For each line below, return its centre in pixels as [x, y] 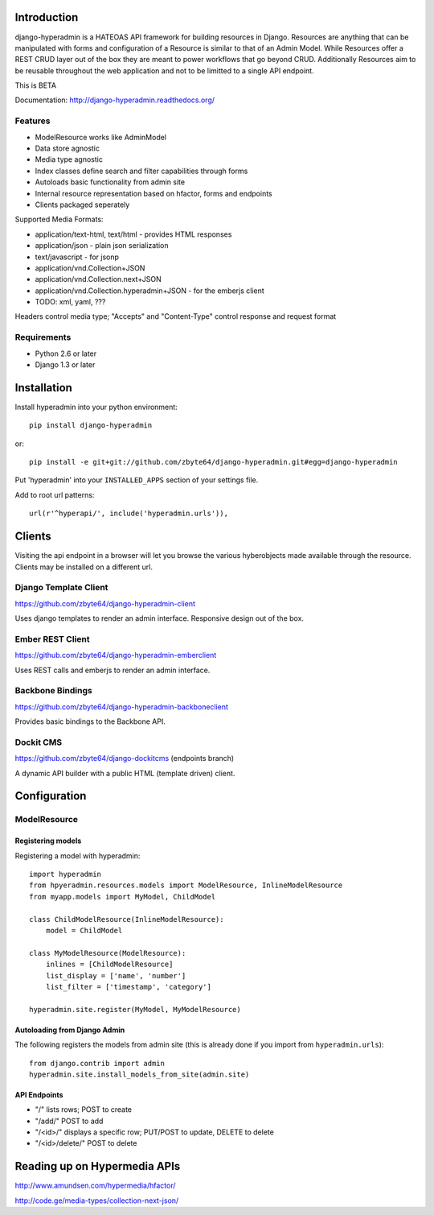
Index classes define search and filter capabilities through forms [141, 171]
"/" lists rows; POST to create [84, 1110]
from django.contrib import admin [97, 1063]
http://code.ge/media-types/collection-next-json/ [97, 1201]
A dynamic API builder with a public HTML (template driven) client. [125, 773]
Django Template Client [61, 588]
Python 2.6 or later [66, 353]
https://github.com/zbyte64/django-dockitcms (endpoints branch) [125, 758]
